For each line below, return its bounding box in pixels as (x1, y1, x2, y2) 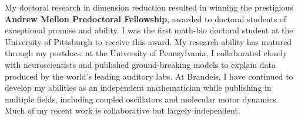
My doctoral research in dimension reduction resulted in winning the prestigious (5, 1, 293, 13)
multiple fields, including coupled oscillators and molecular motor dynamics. (5, 92, 279, 105)
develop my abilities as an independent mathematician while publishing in (5, 81, 272, 94)
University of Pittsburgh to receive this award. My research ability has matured (5, 35, 292, 47)
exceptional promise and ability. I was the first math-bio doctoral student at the (5, 24, 293, 36)
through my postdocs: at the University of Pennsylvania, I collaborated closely (5, 47, 287, 59)
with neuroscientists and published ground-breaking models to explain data (5, 58, 276, 70)
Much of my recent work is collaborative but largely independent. (5, 104, 240, 116)
